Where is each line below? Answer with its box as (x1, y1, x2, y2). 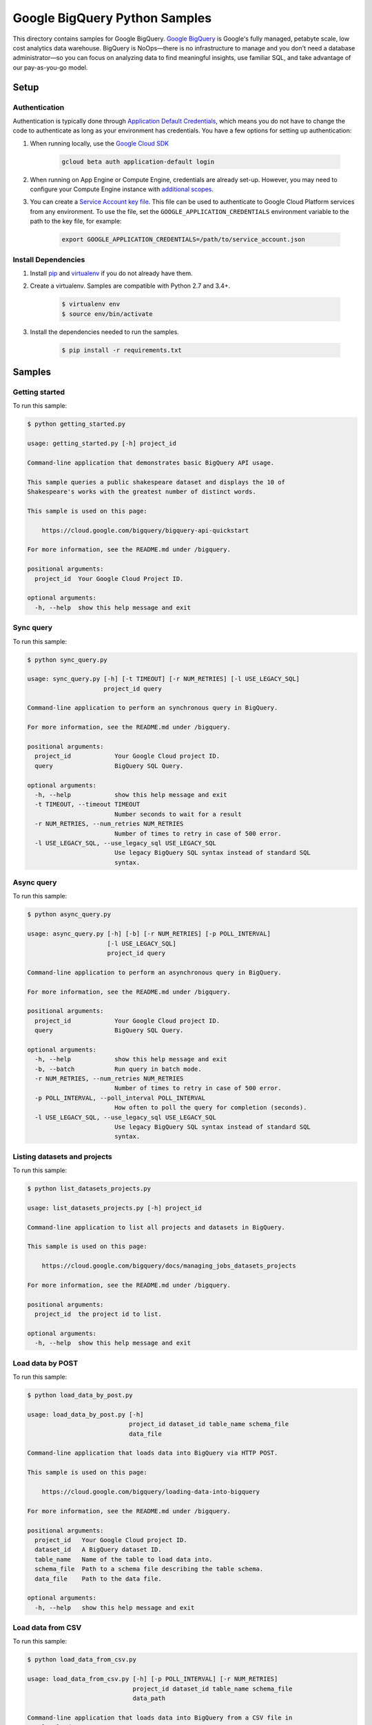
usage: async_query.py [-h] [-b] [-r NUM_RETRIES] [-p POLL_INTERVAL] (27, 930, 271, 938)
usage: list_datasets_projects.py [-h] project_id (27, 1204, 203, 1212)
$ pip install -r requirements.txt (61, 346, 182, 354)
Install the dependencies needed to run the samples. (30, 328, 179, 336)
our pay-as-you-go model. (12, 63, 88, 72)
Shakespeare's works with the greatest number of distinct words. (27, 488, 256, 496)
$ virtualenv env (61, 300, 121, 308)
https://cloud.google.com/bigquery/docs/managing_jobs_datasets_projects (41, 1262, 296, 1270)
